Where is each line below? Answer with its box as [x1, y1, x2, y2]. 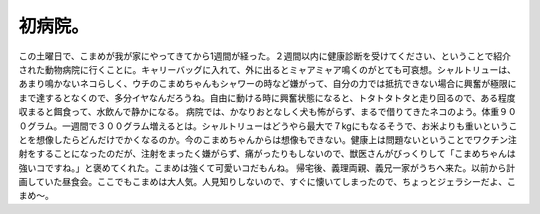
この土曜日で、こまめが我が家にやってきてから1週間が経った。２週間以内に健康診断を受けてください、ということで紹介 [18, 50, 512, 62]
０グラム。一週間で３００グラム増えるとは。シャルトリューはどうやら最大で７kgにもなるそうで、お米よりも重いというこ [18, 120, 518, 132]
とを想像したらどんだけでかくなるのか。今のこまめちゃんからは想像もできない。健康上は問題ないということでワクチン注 [18, 133, 517, 145]
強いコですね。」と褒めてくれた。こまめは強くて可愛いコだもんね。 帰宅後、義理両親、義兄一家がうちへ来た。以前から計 [18, 161, 516, 174]
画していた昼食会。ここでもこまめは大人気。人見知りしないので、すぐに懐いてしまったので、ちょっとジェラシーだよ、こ [18, 176, 517, 188]
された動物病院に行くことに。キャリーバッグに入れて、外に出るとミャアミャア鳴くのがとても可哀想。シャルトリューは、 [18, 63, 517, 75]
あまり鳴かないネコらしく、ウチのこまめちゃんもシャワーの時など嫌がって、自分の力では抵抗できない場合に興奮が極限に [18, 78, 517, 90]
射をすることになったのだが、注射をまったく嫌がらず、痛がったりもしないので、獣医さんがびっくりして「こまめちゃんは [18, 148, 516, 160]
